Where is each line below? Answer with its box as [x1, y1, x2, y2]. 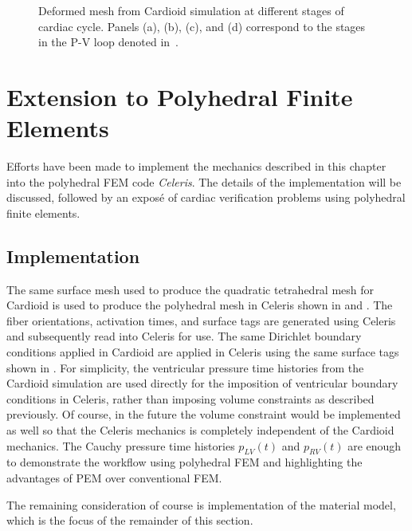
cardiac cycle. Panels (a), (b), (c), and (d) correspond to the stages [38, 18, 366, 34]
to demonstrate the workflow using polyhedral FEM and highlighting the [6, 454, 363, 470]
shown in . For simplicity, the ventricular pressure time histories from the [6, 359, 364, 376]
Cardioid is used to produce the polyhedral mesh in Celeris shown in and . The [6, 297, 393, 313]
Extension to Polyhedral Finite [6, 80, 353, 112]
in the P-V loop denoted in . [38, 33, 179, 50]
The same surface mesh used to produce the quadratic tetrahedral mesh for [6, 281, 375, 297]
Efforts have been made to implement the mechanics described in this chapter [6, 158, 386, 175]
